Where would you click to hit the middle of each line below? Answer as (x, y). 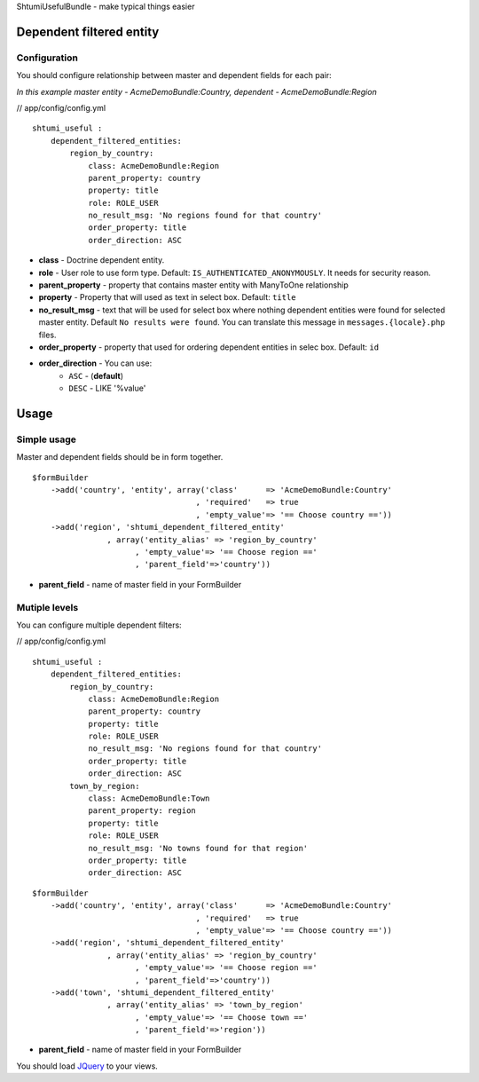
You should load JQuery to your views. (87, 1066)
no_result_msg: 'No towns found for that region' (198, 848)
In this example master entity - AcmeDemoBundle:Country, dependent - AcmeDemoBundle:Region (196, 91)
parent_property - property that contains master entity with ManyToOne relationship (194, 285)
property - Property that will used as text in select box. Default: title (167, 297)
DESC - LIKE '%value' (107, 388)
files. (47, 335)
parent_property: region (142, 811)
